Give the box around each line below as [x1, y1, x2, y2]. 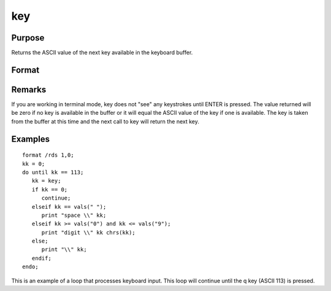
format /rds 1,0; [22, 152, 74, 159]
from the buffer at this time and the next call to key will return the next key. [11, 117, 199, 125]
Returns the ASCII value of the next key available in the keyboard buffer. [11, 49, 193, 56]
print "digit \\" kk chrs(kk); [41, 229, 136, 236]
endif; [31, 255, 51, 262]
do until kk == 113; [22, 169, 84, 176]
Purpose [11, 33, 45, 43]
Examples [11, 134, 50, 144]
